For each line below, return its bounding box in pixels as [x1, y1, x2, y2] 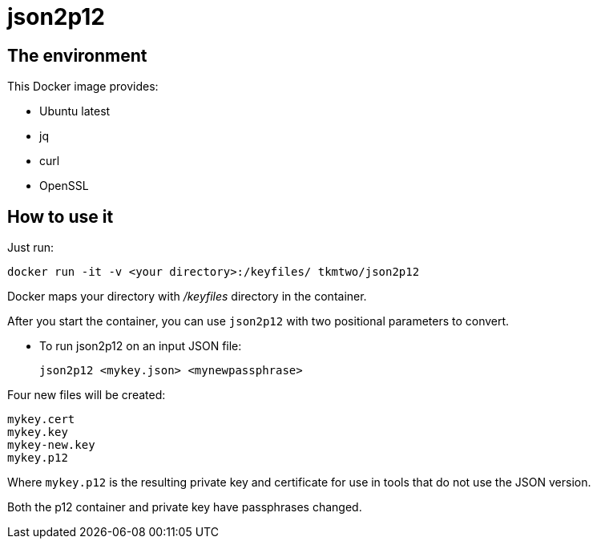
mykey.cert [7, 413, 75, 426]
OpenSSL [39, 179, 89, 193]
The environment [7, 45, 147, 66]
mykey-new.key [7, 438, 95, 452]
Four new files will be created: [7, 388, 166, 402]
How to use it [7, 206, 114, 227]
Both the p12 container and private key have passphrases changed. [7, 500, 362, 515]
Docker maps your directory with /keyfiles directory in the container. [7, 289, 367, 304]
